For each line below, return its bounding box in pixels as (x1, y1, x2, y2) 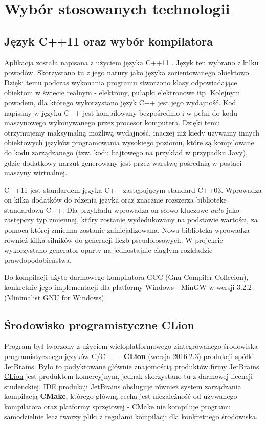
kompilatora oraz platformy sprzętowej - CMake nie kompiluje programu (4, 401, 231, 411)
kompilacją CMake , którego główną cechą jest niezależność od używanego (4, 391, 237, 401)
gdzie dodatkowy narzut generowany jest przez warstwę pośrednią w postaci (4, 157, 242, 168)
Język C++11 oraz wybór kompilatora (4, 33, 213, 49)
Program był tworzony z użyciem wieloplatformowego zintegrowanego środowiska (4, 341, 258, 351)
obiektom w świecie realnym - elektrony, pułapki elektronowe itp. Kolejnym (4, 87, 240, 98)
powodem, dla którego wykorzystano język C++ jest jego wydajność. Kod (4, 97, 236, 107)
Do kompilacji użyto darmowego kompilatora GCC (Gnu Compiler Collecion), (4, 272, 249, 282)
